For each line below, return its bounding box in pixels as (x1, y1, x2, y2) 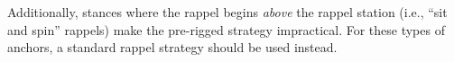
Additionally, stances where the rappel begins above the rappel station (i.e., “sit (7, 3, 448, 21)
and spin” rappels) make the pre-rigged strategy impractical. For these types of (7, 20, 445, 39)
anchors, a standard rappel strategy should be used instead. (7, 38, 338, 57)
